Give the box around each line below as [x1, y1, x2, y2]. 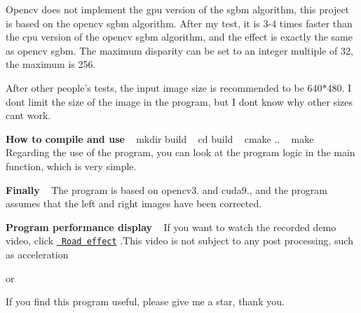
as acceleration [6, 246, 69, 261]
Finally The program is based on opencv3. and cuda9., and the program [6, 182, 328, 197]
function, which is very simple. [6, 158, 137, 173]
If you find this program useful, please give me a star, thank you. [6, 294, 285, 309]
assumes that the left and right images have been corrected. [6, 196, 262, 211]
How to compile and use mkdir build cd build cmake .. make [6, 131, 314, 146]
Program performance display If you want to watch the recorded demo [6, 219, 336, 234]
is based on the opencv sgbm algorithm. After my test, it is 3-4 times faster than [6, 15, 353, 30]
